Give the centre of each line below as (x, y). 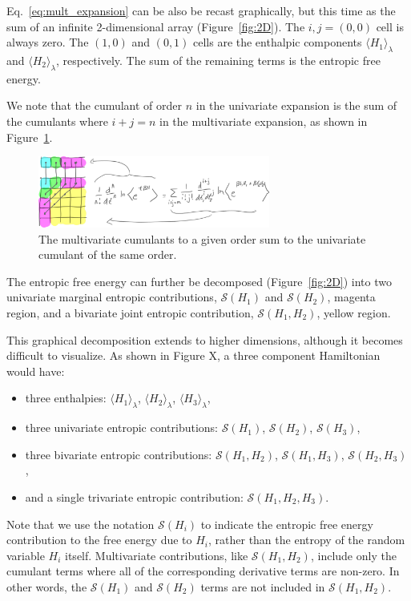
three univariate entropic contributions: (122, 428)
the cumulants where (57, 121)
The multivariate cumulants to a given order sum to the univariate (202, 238)
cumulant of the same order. (108, 254)
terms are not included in (263, 586)
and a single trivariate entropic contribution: (134, 496)
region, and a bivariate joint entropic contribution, (130, 313)
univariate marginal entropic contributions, (112, 297)
